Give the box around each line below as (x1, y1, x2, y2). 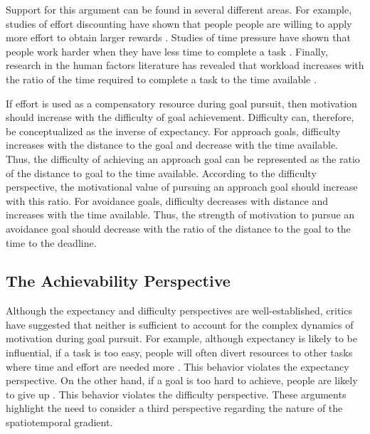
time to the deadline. (6, 235, 97, 250)
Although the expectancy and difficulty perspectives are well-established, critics (6, 303, 352, 318)
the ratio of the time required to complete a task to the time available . (6, 71, 317, 86)
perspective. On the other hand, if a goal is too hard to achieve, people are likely (6, 373, 358, 388)
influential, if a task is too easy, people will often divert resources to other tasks (6, 345, 353, 360)
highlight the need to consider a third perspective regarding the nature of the (6, 401, 343, 416)
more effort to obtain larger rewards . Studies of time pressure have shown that (6, 30, 351, 45)
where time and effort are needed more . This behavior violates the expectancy (6, 359, 349, 374)
